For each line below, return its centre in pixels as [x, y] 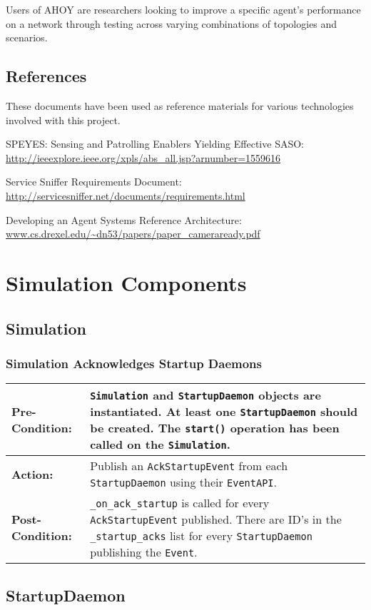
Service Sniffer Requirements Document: [94, 182]
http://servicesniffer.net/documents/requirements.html [126, 195]
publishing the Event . [144, 552]
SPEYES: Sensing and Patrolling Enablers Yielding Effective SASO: [155, 144]
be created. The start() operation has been [215, 428]
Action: [32, 474]
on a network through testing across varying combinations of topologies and [172, 23]
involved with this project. [63, 120]
